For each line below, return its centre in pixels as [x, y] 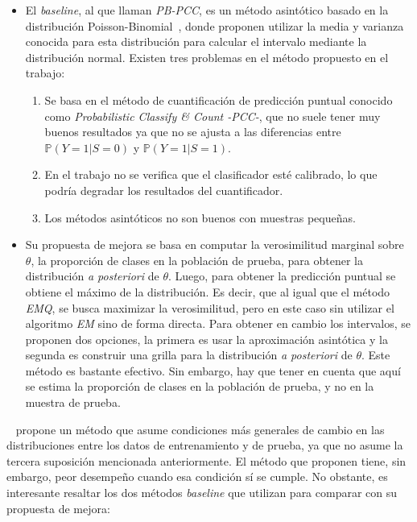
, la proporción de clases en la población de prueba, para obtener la [197, 260]
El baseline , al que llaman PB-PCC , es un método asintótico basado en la [207, 10]
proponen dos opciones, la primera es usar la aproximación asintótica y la [206, 339]
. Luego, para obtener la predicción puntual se [282, 276]
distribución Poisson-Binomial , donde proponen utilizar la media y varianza [215, 25]
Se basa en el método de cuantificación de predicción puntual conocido [219, 99]
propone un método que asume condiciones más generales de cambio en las [200, 429]
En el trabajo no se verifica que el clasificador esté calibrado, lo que [211, 174]
